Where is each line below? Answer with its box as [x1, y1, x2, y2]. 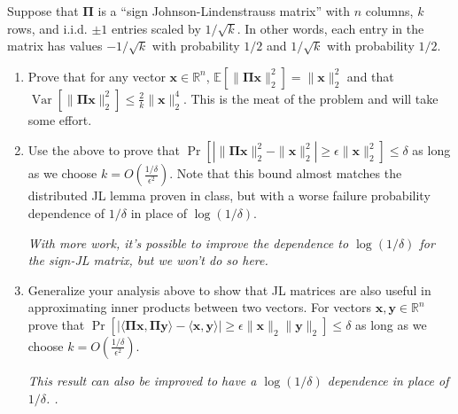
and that [346, 66, 394, 85]
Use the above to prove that [27, 141, 181, 160]
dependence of [27, 203, 105, 222]
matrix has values [7, 36, 103, 55]
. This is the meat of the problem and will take [182, 89, 439, 107]
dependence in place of [327, 371, 449, 389]
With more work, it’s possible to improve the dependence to [27, 233, 349, 252]
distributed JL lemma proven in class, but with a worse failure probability [27, 186, 431, 205]
